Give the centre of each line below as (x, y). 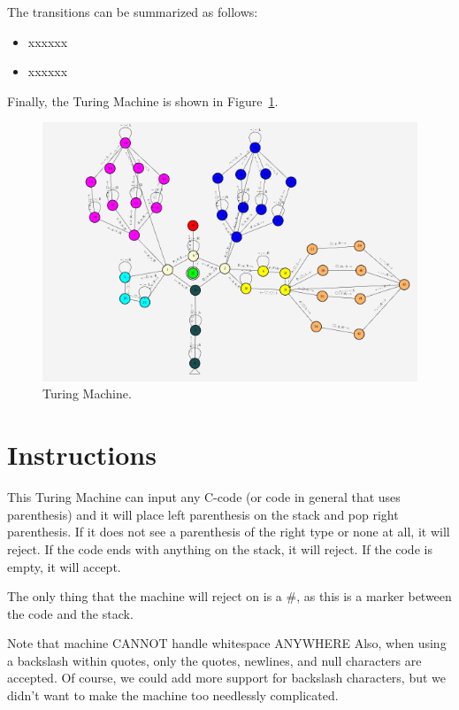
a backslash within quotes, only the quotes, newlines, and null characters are (214, 660)
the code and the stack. (70, 613)
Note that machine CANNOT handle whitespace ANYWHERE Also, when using (227, 643)
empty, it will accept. (64, 566)
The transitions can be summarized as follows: (133, 12)
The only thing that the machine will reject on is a (145, 596)
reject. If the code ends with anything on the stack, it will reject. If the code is (220, 548)
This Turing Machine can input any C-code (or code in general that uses (204, 497)
